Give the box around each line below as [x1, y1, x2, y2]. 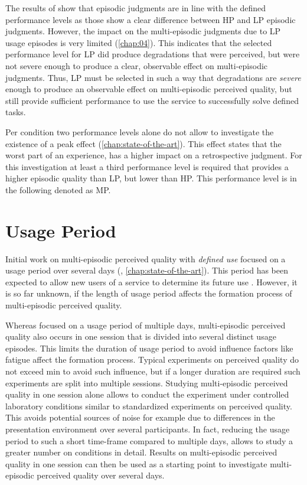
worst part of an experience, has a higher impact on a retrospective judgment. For [5, 149, 302, 161]
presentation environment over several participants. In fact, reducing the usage [5, 422, 290, 435]
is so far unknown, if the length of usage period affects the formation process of [5, 287, 292, 300]
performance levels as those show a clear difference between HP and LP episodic [5, 13, 296, 25]
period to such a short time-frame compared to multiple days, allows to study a [5, 434, 293, 447]
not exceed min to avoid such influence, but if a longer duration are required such [5, 364, 301, 377]
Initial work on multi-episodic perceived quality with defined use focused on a [5, 252, 286, 265]
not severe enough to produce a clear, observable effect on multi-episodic [5, 59, 268, 71]
